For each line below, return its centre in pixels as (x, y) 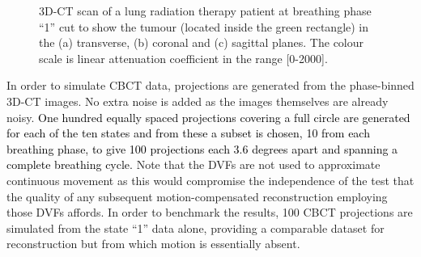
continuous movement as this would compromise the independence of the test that (210, 180)
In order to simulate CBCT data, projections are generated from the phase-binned (210, 85)
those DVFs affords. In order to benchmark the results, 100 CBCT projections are (210, 212)
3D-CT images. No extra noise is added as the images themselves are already (198, 101)
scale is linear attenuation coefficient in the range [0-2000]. (183, 58)
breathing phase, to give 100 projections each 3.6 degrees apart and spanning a (202, 148)
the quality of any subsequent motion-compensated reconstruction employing (197, 196)
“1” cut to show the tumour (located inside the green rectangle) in (204, 26)
